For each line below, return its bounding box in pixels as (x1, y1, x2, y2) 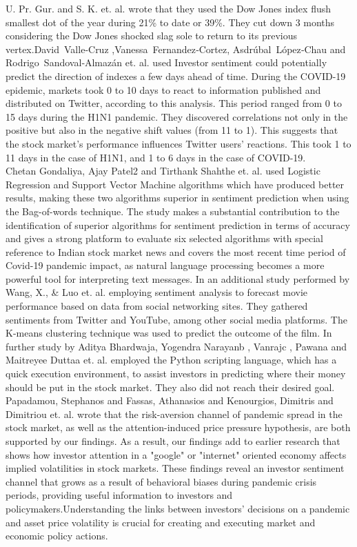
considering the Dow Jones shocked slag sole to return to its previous (6, 28, 297, 43)
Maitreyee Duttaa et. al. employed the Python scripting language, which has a (6, 352, 337, 367)
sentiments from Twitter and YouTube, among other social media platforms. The (6, 312, 347, 326)
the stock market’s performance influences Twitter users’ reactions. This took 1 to (6, 136, 351, 150)
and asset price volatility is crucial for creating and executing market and (6, 515, 316, 529)
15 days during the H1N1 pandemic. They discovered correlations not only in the (6, 109, 348, 123)
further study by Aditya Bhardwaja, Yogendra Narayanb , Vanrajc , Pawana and (6, 339, 347, 353)
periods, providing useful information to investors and (6, 488, 233, 502)
